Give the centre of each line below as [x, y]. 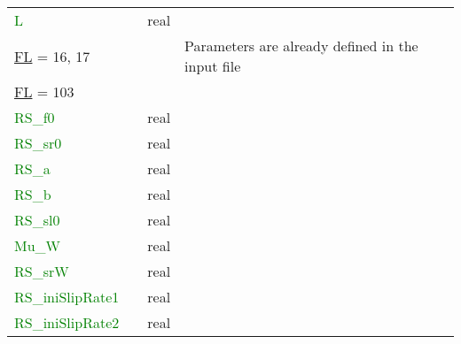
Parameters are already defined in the [301, 46]
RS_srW [42, 271]
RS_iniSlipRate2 [67, 322]
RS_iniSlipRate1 [67, 297]
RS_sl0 [37, 220]
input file [213, 66]
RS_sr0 [38, 143]
